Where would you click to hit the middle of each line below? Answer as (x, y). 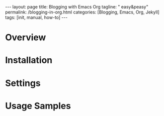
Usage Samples (38, 106)
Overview (26, 38)
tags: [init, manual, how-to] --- (37, 17)
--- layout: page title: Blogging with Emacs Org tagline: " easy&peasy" (77, 7)
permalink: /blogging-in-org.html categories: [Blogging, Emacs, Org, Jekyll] (82, 12)
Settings (23, 83)
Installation (29, 60)
